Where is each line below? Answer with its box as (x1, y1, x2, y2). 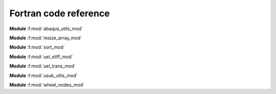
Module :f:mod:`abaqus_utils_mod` (9, 26, 83, 32)
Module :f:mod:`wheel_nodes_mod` (9, 82, 84, 88)
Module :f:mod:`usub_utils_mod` (9, 72, 78, 79)
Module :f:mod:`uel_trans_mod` (9, 63, 76, 69)
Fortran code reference (9, 8, 110, 19)
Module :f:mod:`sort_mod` (9, 44, 65, 51)
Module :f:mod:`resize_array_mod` (9, 35, 82, 41)
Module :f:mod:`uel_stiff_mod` (9, 54, 74, 60)
